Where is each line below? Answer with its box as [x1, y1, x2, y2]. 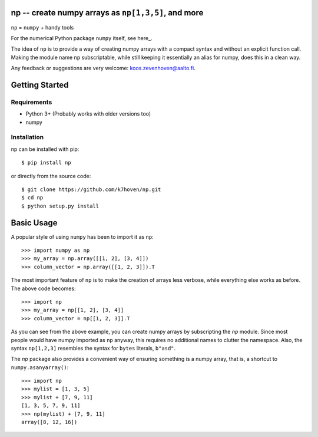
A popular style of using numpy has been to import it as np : [11, 233, 154, 240]
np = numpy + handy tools [11, 24, 74, 31]
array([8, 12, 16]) [21, 419, 78, 426]
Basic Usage [11, 218, 58, 228]
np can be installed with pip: [11, 145, 79, 153]
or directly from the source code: [11, 172, 91, 179]
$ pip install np [21, 159, 71, 166]
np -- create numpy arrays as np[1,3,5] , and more [11, 8, 204, 18]
